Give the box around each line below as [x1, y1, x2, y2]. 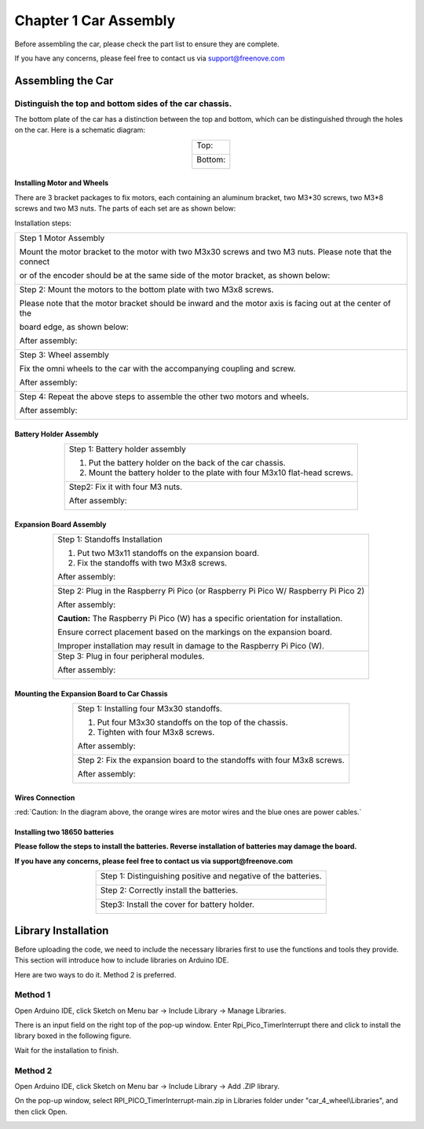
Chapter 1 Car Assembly [14, 12, 176, 29]
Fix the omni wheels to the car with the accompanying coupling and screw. [19, 364, 296, 375]
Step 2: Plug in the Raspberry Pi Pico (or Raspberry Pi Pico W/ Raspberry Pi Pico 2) [57, 586, 365, 597]
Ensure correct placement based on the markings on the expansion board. [57, 627, 333, 638]
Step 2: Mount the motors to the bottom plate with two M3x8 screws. [19, 284, 274, 295]
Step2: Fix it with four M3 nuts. [68, 481, 183, 492]
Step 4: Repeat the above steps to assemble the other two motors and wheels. [19, 391, 309, 402]
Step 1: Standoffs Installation [57, 534, 163, 545]
